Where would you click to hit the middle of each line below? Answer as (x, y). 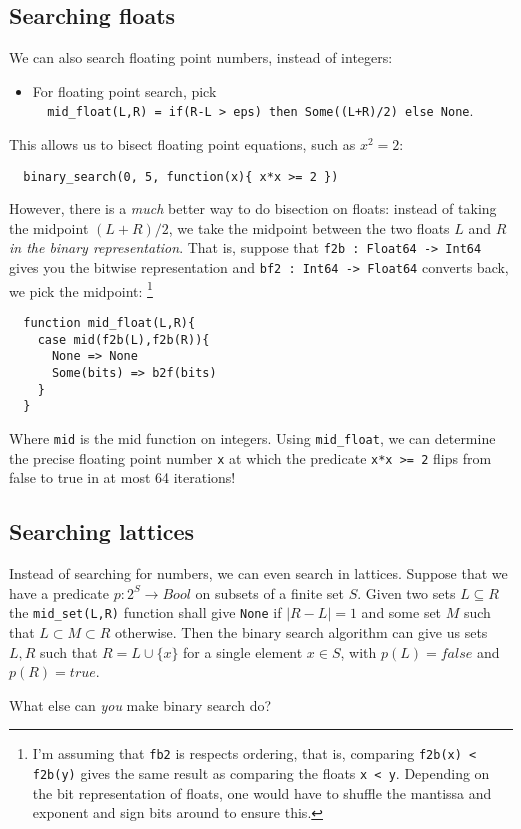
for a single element (243, 651)
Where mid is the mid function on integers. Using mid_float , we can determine (252, 437)
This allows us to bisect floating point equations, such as (182, 144)
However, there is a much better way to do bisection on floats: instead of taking (253, 208)
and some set (401, 612)
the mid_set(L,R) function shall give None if (145, 612)
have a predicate (59, 592)
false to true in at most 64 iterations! (122, 477)
